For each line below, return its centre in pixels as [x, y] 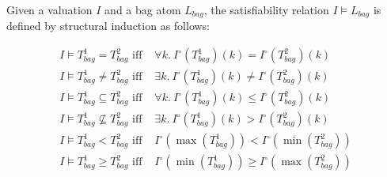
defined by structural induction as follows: [108, 26]
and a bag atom [143, 9]
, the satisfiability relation [266, 9]
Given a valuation [49, 9]
